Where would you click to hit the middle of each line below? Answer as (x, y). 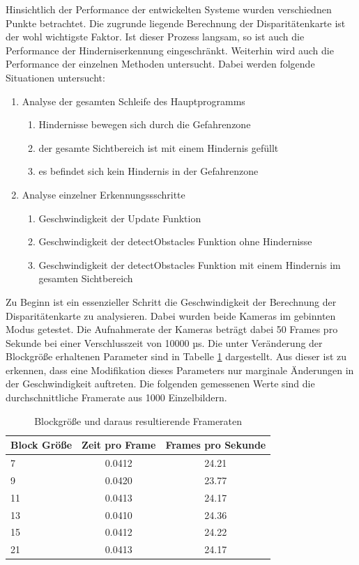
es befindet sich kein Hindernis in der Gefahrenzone (148, 171)
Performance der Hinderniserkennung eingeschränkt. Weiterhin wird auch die (170, 50)
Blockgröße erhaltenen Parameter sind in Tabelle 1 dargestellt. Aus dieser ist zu (176, 356)
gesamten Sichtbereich (86, 278)
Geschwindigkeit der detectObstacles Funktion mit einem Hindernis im (190, 264)
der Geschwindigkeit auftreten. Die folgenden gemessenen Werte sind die (160, 384)
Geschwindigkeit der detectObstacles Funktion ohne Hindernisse (175, 241)
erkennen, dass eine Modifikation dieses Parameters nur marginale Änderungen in (180, 370)
